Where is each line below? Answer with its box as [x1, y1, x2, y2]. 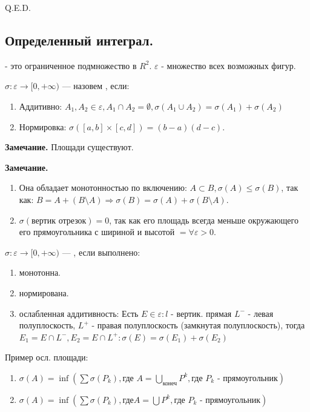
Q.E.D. [5, 1, 31, 13]
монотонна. [19, 266, 61, 279]
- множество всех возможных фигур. [161, 59, 296, 71]
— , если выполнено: [62, 245, 140, 258]
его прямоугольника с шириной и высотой [19, 225, 175, 238]
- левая [248, 307, 274, 319]
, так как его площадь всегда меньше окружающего [109, 213, 298, 226]
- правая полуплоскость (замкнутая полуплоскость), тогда [91, 319, 305, 331]
